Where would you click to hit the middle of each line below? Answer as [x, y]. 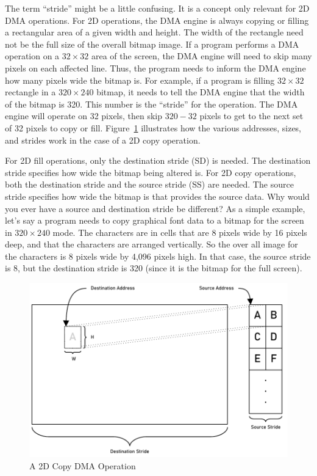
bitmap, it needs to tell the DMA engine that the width [201, 92]
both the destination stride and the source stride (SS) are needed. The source [149, 184]
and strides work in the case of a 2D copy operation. [103, 140]
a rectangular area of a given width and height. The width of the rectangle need [154, 32]
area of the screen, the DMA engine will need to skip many [202, 56]
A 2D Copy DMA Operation [83, 465]
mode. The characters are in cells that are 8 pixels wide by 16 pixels [180, 232]
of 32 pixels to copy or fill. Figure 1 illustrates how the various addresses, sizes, [153, 127]
